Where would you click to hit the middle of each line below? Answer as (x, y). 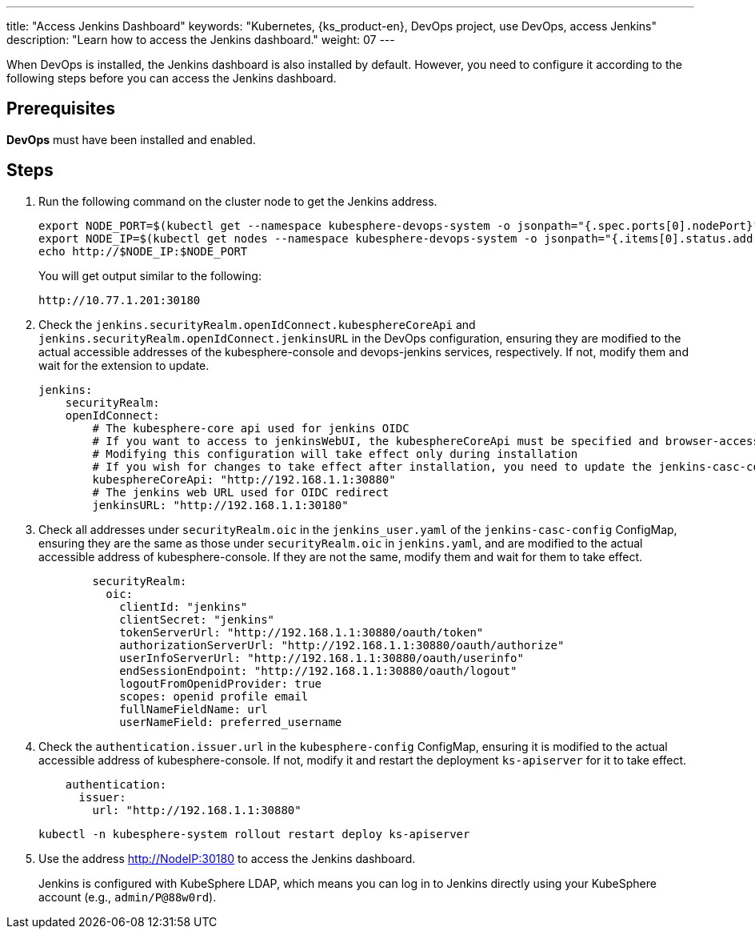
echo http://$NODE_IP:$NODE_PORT (143, 251)
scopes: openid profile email (214, 696)
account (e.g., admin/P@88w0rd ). (128, 897)
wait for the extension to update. (124, 365)
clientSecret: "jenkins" (197, 619)
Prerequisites (61, 109)
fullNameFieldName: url (194, 709)
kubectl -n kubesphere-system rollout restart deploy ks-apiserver (254, 834)
